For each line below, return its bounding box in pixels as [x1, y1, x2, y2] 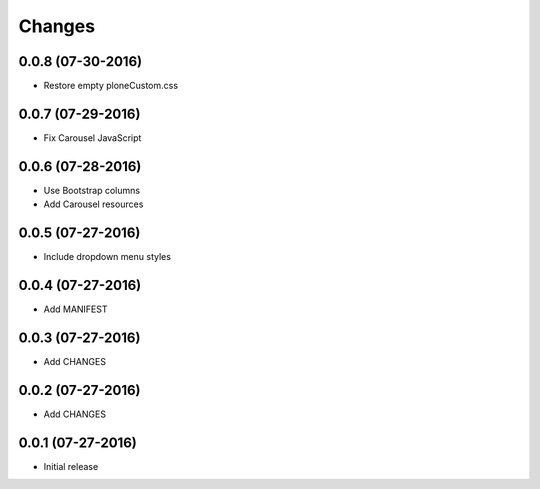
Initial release [43, 460, 99, 472]
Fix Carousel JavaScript [43, 131, 142, 144]
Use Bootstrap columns [43, 184, 140, 196]
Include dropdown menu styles [43, 251, 172, 263]
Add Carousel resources [43, 198, 144, 210]
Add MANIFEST [43, 303, 108, 315]
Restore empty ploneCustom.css [43, 80, 179, 92]
